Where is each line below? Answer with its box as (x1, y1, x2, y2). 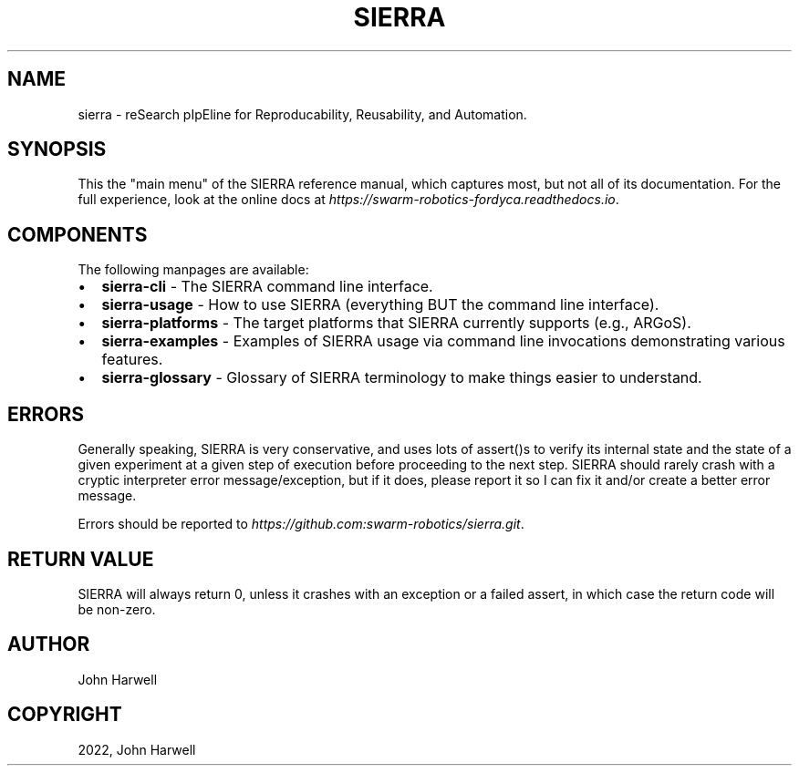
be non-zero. (78, 601, 156, 617)
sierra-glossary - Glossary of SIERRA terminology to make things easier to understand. (101, 368, 702, 387)
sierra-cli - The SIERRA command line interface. (101, 277, 433, 296)
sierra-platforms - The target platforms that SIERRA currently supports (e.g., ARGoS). (101, 314, 691, 333)
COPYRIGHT (7, 703, 122, 727)
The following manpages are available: (78, 262, 309, 278)
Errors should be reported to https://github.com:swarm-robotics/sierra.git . (78, 516, 524, 532)
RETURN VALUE (7, 547, 154, 571)
